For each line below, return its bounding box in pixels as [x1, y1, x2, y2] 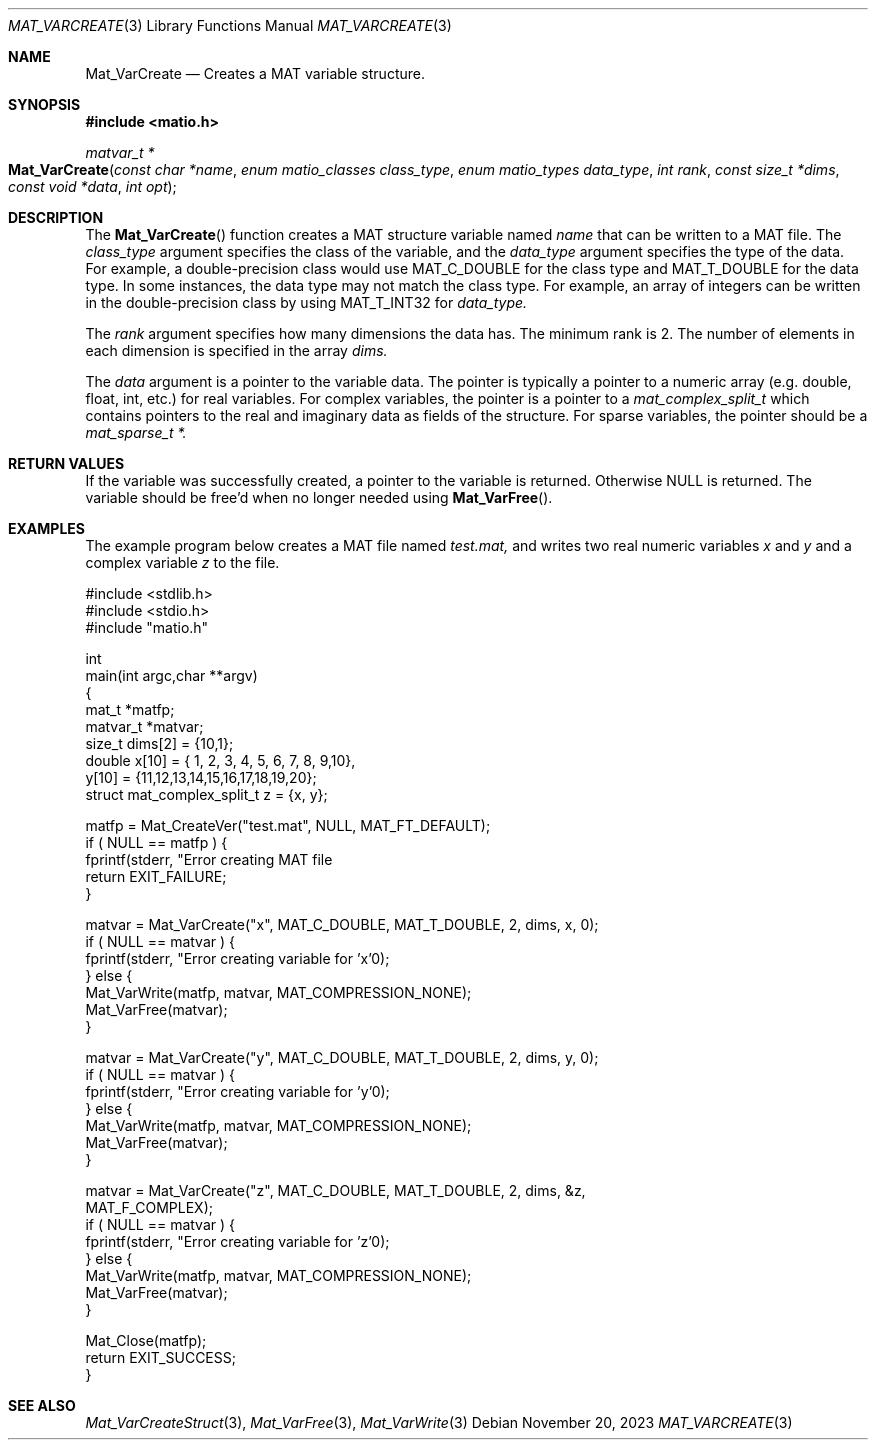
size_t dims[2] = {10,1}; [85, 735, 234, 752]
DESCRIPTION [8, 209, 104, 226]
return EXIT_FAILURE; [85, 868, 227, 885]
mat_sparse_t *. [85, 424, 187, 441]
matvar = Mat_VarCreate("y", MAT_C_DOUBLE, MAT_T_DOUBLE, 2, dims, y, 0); [85, 1049, 599, 1066]
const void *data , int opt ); [8, 178, 177, 195]
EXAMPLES [8, 520, 85, 537]
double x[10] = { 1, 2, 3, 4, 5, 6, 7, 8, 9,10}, [85, 752, 356, 769]
